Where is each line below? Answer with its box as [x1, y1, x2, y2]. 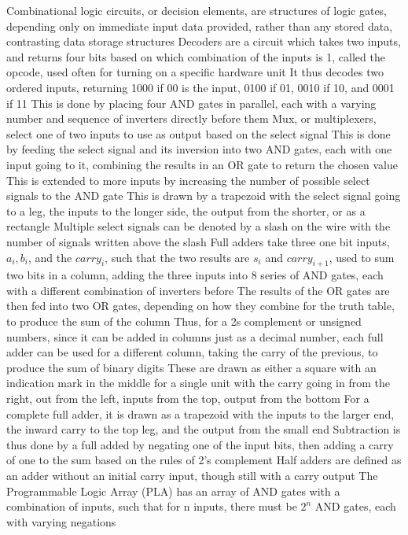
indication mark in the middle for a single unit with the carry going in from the [6, 374, 390, 391]
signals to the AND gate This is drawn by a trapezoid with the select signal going [6, 187, 401, 204]
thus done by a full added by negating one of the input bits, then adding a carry [6, 436, 394, 452]
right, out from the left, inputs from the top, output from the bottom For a [6, 390, 369, 407]
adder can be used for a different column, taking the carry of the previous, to [6, 344, 378, 360]
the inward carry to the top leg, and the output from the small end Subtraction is [6, 421, 401, 437]
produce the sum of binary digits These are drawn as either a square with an [6, 359, 377, 375]
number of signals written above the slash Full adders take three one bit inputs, [6, 233, 390, 249]
